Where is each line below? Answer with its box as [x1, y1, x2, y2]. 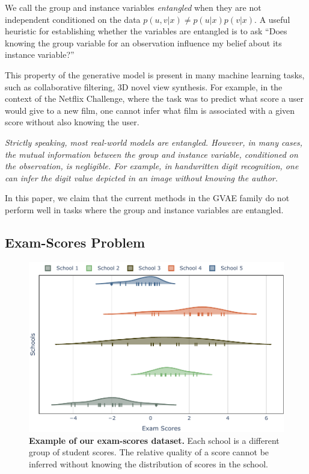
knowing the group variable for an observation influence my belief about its [5, 36, 282, 49]
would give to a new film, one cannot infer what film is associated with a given [5, 104, 295, 116]
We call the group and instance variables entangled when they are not [5, 1, 262, 13]
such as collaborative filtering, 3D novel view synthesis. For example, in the [5, 80, 283, 93]
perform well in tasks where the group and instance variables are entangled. [5, 203, 284, 216]
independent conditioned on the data [5, 13, 141, 25]
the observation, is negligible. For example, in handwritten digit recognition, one [5, 160, 299, 172]
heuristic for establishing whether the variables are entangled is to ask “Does [5, 25, 287, 37]
